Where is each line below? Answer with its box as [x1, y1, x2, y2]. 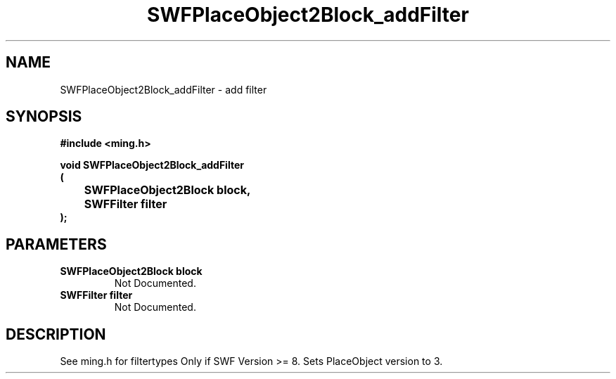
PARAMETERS [6, 235, 107, 253]
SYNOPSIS [6, 108, 82, 126]
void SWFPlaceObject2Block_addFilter [60, 159, 244, 172]
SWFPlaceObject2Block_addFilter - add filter [60, 83, 267, 96]
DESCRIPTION [6, 325, 106, 343]
